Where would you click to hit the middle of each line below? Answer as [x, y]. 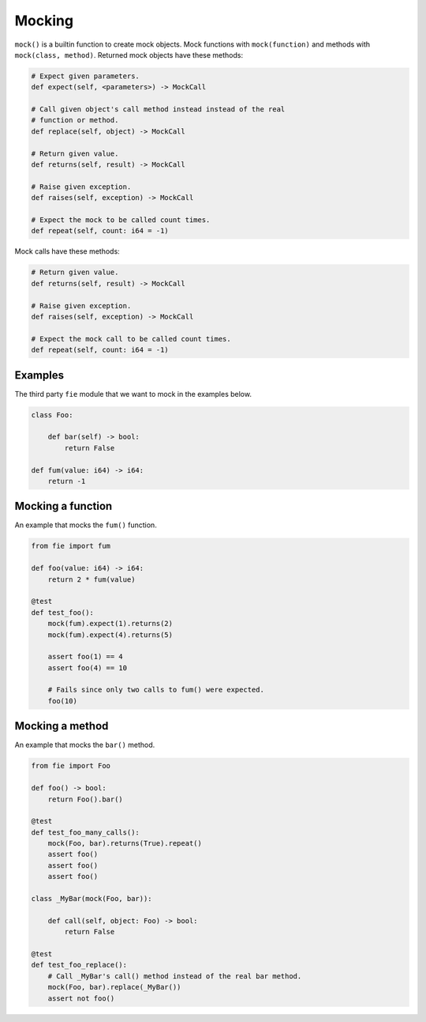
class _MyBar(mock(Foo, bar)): [92, 899]
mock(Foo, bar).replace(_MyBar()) [114, 987]
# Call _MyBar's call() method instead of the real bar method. [175, 976]
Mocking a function [64, 506]
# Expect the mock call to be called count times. [131, 339]
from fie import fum [71, 546]
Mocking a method [62, 726]
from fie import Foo [71, 766]
